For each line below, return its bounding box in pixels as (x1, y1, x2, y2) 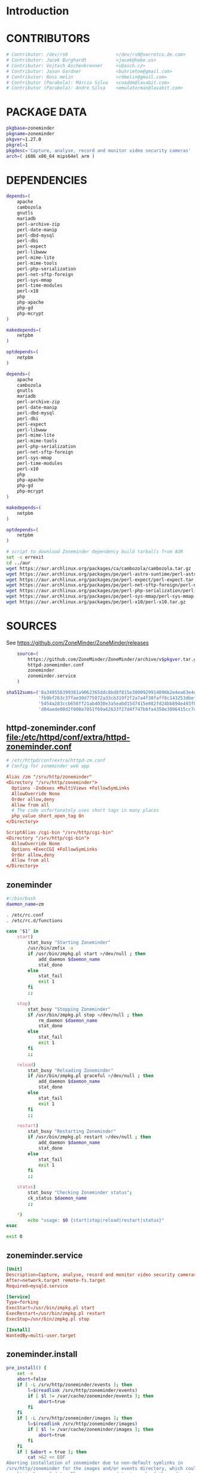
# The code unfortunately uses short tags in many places (11, 807, 160, 813)
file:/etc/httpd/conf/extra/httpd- (6, 732, 130, 743)
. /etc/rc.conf (6, 912, 44, 918)
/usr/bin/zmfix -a (28, 945, 74, 952)
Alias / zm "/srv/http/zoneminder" (6, 774, 93, 780)
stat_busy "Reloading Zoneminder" (28, 1068, 114, 1074)
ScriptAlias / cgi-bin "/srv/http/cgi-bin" (6, 830, 114, 836)
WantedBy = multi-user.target (6, 1332, 77, 1338)
